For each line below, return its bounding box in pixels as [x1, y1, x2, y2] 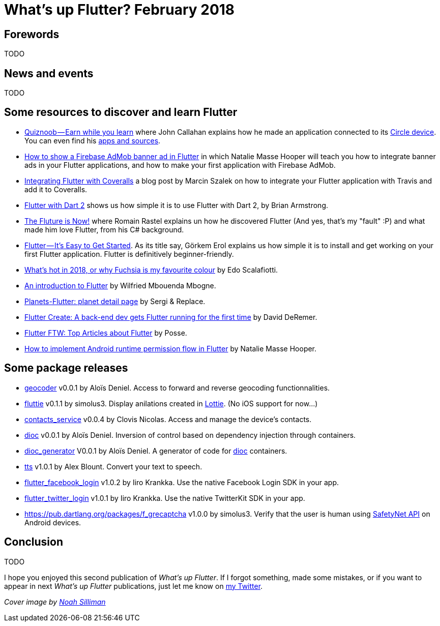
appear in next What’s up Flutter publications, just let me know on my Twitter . [4, 581, 263, 590]
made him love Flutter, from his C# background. [24, 225, 184, 234]
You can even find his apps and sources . [24, 136, 161, 145]
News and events [4, 67, 94, 80]
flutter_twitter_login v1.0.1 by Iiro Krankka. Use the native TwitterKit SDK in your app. [24, 493, 305, 502]
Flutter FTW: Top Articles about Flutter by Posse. [24, 328, 187, 337]
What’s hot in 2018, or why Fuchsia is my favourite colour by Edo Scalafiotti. [24, 265, 278, 274]
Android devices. [24, 518, 81, 527]
